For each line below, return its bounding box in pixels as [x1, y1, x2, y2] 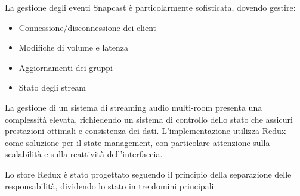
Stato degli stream [18, 81, 86, 94]
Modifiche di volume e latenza [18, 41, 128, 54]
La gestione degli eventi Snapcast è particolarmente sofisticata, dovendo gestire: [5, 1, 296, 13]
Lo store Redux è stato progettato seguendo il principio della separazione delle [5, 167, 292, 180]
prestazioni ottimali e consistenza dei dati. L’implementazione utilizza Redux [5, 125, 286, 137]
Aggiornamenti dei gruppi [18, 61, 113, 73]
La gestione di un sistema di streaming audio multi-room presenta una [5, 101, 262, 113]
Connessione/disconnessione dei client [18, 21, 156, 33]
